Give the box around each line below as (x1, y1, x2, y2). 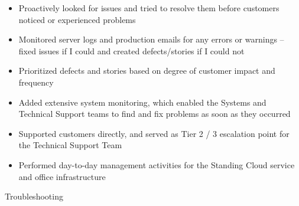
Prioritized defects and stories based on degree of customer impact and (18, 64, 275, 77)
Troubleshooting (5, 190, 63, 202)
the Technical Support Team (18, 139, 122, 151)
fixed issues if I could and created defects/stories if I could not (18, 44, 245, 57)
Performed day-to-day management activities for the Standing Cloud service (18, 158, 295, 171)
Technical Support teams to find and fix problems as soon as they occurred (18, 107, 291, 120)
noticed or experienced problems (18, 13, 136, 25)
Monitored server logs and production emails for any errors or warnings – (18, 33, 284, 45)
